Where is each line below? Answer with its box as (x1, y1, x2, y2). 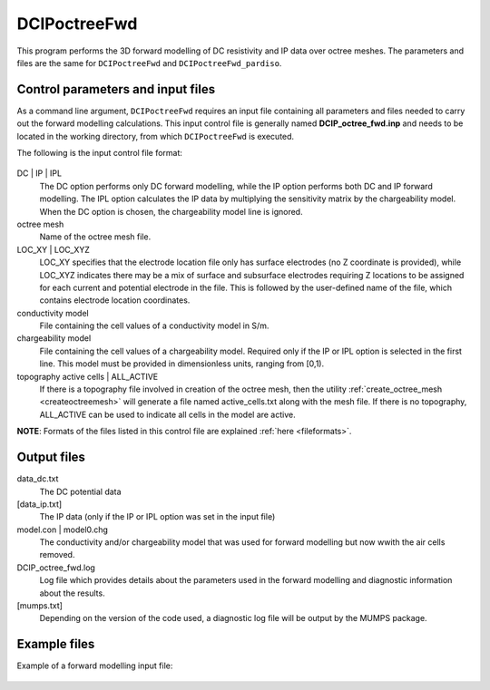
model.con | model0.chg (16, 524, 109, 535)
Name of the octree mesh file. (39, 231, 152, 242)
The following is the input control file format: (16, 148, 183, 159)
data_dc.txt (16, 473, 59, 484)
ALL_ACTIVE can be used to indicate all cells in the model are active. (39, 409, 296, 420)
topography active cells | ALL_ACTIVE (16, 371, 159, 382)
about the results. (39, 588, 105, 598)
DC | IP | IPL (16, 168, 63, 179)
